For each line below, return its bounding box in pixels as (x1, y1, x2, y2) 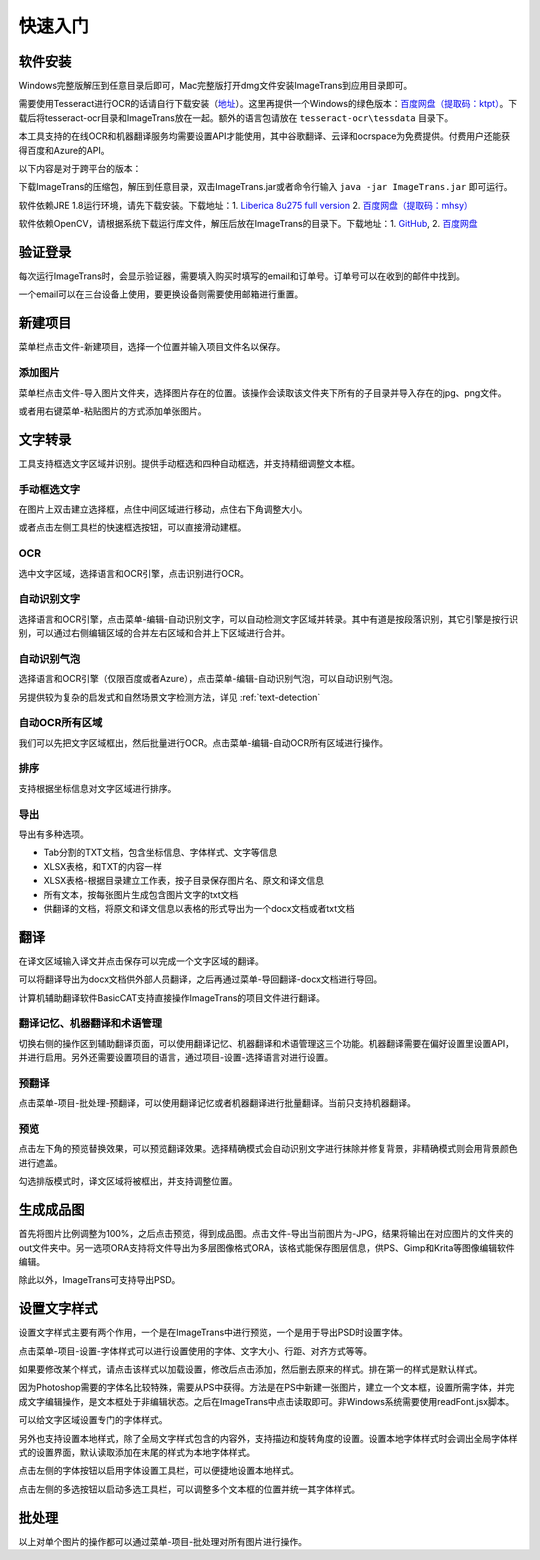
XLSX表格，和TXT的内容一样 (43, 860, 162, 872)
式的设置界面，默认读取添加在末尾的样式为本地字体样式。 (18, 1446, 255, 1458)
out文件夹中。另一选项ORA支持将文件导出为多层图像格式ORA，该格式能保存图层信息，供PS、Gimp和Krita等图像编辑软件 (18, 1241, 515, 1254)
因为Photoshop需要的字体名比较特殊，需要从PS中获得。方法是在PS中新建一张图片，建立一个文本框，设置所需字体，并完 (18, 1381, 515, 1394)
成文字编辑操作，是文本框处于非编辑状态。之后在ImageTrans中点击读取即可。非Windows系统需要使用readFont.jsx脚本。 (18, 1395, 515, 1407)
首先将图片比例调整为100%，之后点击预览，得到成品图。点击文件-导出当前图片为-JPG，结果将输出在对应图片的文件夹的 (18, 1228, 514, 1240)
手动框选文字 (18, 482, 81, 496)
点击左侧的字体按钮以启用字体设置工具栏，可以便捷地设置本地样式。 (18, 1465, 299, 1477)
